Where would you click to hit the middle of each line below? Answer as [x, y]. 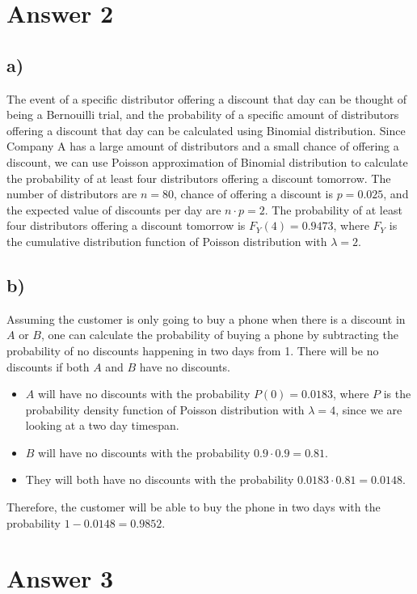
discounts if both [48, 366]
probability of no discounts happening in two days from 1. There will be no [193, 350]
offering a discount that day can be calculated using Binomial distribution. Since [206, 130]
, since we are [369, 409]
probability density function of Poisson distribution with [165, 409]
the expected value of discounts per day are [114, 209]
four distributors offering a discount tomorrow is [126, 225]
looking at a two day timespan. [102, 425]
